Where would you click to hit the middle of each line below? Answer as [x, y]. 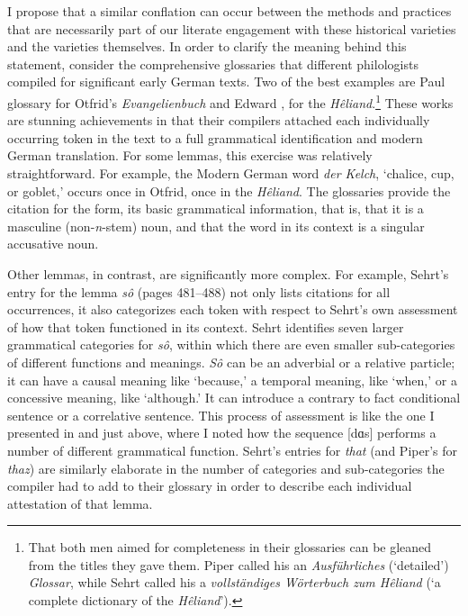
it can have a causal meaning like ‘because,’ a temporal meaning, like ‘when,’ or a [232, 380]
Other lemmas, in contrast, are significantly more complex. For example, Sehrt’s [228, 273]
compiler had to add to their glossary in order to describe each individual [210, 486]
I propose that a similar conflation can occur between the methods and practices [229, 11]
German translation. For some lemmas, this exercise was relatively [190, 155]
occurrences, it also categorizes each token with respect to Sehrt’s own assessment [233, 309]
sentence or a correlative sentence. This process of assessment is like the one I [221, 415]
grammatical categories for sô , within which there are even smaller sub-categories [231, 344]
